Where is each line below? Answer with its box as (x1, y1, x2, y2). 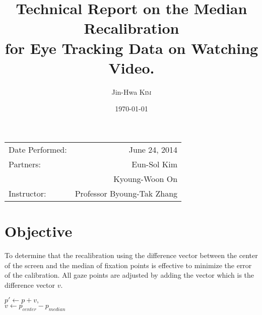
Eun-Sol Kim (132, 158, 178, 170)
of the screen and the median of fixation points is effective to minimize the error (5, 260, 252, 270)
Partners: (9, 158, 41, 170)
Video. (108, 57, 155, 78)
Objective (5, 221, 73, 241)
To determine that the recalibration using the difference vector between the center (5, 250, 258, 260)
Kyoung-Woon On (113, 172, 178, 184)
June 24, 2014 (128, 143, 178, 155)
